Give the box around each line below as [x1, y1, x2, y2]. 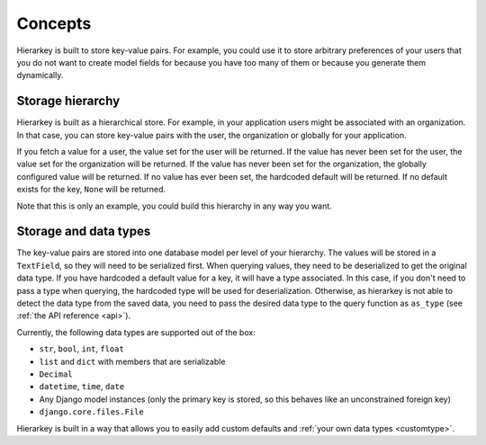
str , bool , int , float [39, 343, 125, 354]
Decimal [39, 369, 74, 379]
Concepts [16, 13, 92, 33]
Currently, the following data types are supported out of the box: [16, 326, 256, 337]
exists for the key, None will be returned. [16, 184, 166, 195]
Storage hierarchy [16, 93, 121, 109]
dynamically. [16, 70, 64, 81]
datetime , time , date [39, 381, 125, 392]
